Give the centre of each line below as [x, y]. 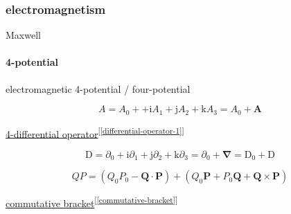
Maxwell [23, 35]
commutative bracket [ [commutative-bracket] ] [92, 202]
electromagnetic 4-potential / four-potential [98, 88]
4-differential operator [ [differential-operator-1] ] [95, 132]
